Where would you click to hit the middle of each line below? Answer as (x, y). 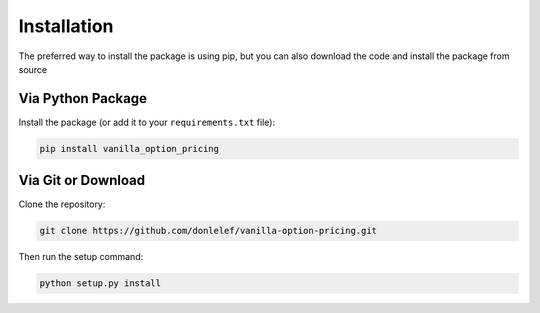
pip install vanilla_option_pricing (129, 148)
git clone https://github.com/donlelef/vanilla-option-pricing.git (208, 231)
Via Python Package (82, 98)
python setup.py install (100, 283)
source (33, 69)
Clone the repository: (62, 204)
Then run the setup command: (81, 257)
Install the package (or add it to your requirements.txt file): (146, 122)
